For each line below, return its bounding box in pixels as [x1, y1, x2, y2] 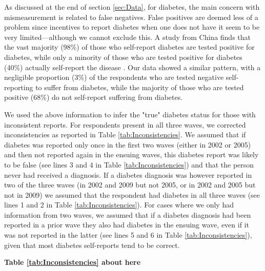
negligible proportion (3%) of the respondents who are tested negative [4, 72, 224, 82]
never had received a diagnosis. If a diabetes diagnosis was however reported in [4, 169, 252, 180]
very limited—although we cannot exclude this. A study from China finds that [4, 31, 251, 42]
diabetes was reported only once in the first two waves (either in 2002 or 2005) [4, 139, 251, 150]
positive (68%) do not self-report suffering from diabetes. [4, 92, 183, 102]
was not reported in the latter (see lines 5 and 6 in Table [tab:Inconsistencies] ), [4, 230, 252, 240]
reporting [4, 81, 33, 92]
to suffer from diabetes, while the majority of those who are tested [35, 81, 244, 92]
